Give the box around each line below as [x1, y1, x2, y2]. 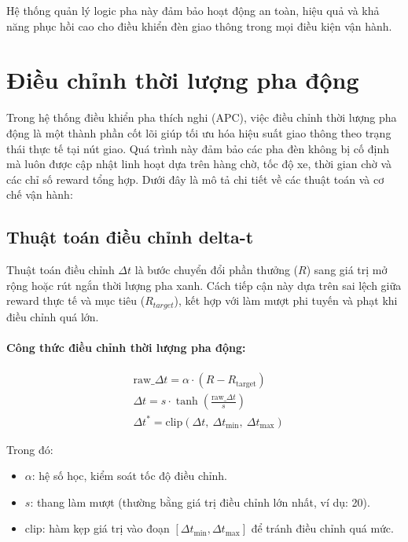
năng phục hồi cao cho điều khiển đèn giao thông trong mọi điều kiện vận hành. [6, 17, 392, 34]
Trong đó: [6, 441, 53, 457]
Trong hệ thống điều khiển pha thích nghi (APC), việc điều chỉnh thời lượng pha [6, 109, 397, 126]
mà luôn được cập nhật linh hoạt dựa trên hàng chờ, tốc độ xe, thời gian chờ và [6, 156, 392, 172]
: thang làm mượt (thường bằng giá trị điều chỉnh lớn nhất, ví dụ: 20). [30, 493, 370, 510]
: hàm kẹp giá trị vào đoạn [42, 520, 170, 537]
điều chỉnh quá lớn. [6, 308, 99, 324]
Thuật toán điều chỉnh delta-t [6, 225, 254, 249]
